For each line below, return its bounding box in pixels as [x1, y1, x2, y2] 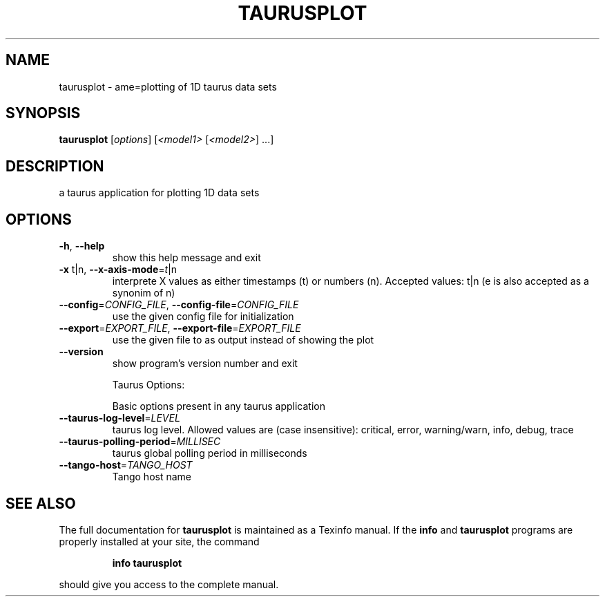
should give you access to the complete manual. [59, 578, 279, 590]
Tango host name [112, 471, 191, 483]
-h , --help [59, 240, 105, 252]
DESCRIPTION [6, 157, 104, 175]
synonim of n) [112, 287, 175, 299]
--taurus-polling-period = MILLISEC [59, 435, 221, 448]
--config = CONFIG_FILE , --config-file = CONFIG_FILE [59, 299, 299, 311]
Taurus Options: [112, 379, 185, 391]
